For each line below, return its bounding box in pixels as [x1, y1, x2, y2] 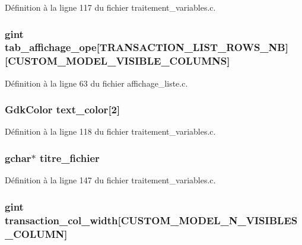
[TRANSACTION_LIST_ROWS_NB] [96, 40, 288, 55]
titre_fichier [40, 150, 100, 165]
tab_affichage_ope [5, 40, 97, 55]
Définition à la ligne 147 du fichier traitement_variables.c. [5, 174, 216, 186]
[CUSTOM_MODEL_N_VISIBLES [117, 212, 298, 227]
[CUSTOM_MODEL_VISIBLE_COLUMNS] [5, 53, 230, 68]
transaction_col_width [5, 212, 118, 227]
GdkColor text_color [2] [5, 102, 120, 117]
